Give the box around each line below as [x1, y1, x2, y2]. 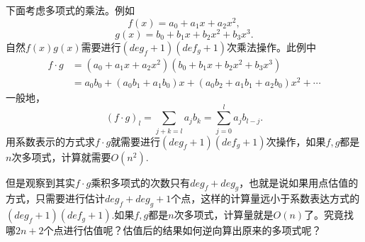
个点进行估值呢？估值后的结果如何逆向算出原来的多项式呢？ [43, 223, 322, 238]
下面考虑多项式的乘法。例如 [6, 3, 135, 17]
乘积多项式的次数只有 [91, 175, 191, 189]
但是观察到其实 [6, 175, 75, 189]
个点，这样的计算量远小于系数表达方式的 [171, 191, 360, 206]
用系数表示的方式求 [6, 133, 95, 148]
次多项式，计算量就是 [174, 207, 274, 222]
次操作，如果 [266, 133, 326, 148]
